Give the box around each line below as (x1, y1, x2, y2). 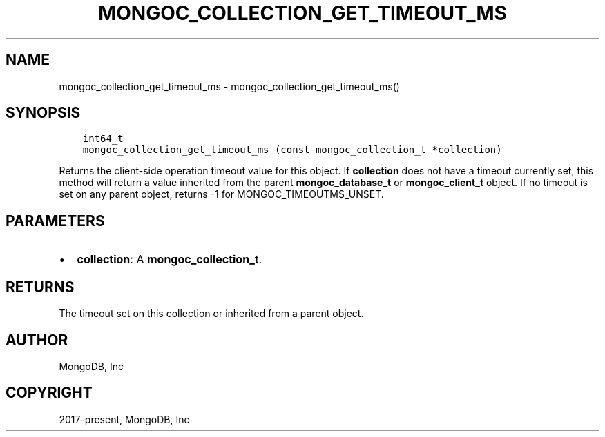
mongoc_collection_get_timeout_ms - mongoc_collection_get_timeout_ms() (59, 80, 400, 92)
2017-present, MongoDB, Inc (59, 413, 190, 425)
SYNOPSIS (6, 104, 81, 122)
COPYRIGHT (6, 384, 93, 402)
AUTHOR (6, 331, 68, 349)
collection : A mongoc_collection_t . (77, 252, 262, 267)
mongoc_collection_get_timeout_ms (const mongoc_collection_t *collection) (82, 144, 502, 156)
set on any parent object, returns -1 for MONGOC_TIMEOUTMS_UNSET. (59, 188, 384, 201)
